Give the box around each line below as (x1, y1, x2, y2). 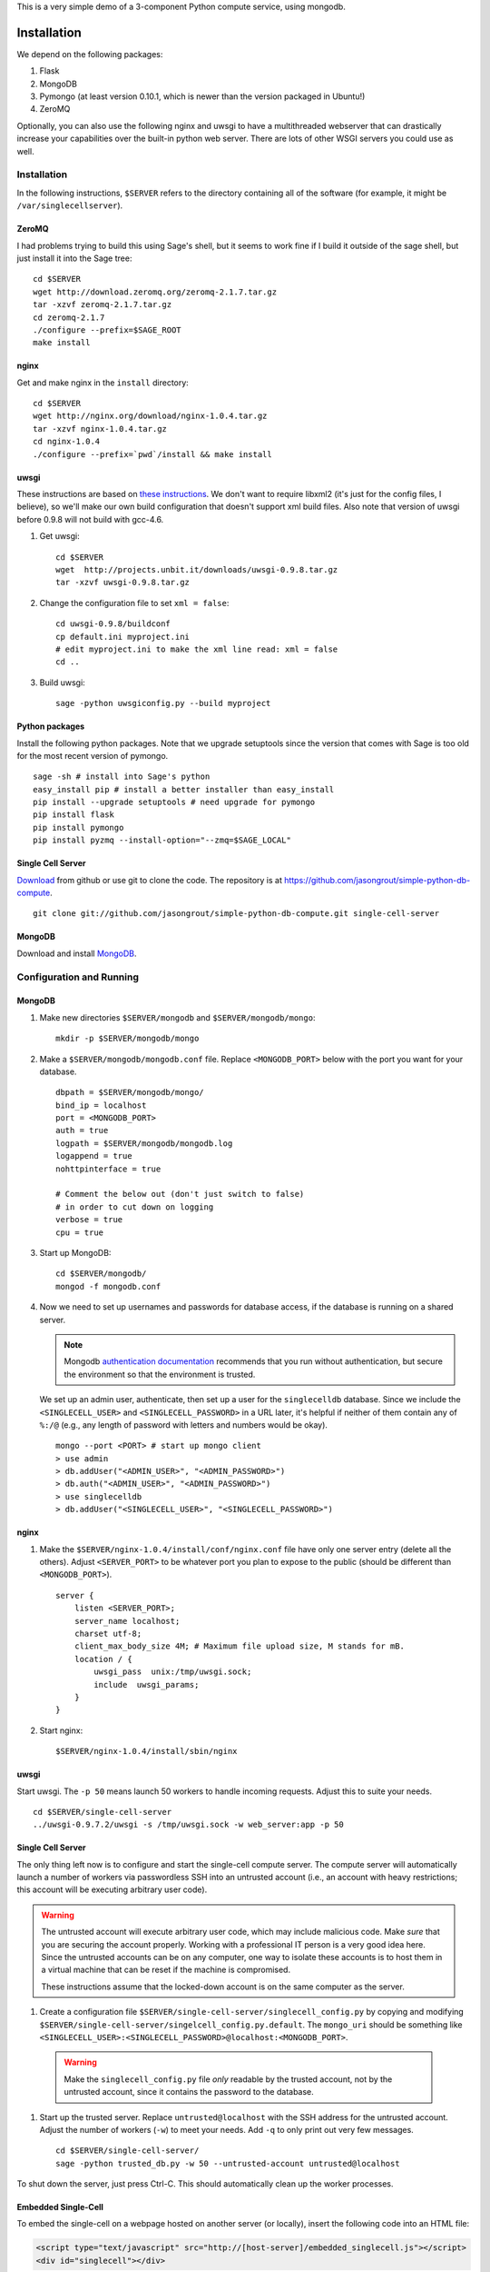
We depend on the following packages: (16, 48, 163, 59)
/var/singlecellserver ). (16, 200, 123, 211)
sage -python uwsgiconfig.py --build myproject (55, 698, 271, 709)
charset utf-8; (73, 1628, 142, 1639)
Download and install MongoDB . (16, 948, 137, 959)
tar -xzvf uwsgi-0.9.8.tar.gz (55, 577, 191, 588)
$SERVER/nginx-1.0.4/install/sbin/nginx (55, 1746, 238, 1757)
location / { (73, 1654, 132, 1664)
